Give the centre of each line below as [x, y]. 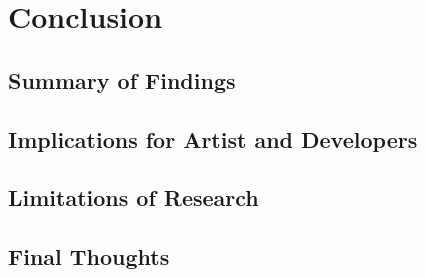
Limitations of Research [133, 197]
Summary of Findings [122, 79]
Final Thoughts [89, 256]
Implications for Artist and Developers [213, 138]
